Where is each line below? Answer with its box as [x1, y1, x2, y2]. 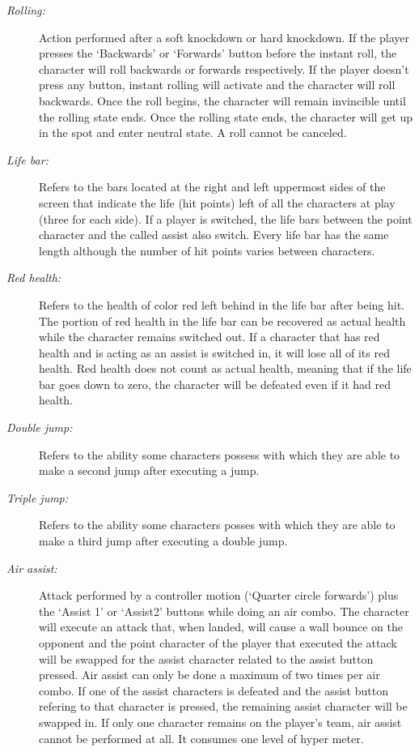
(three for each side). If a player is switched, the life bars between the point [39, 210, 413, 227]
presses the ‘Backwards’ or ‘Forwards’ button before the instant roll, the [39, 45, 397, 62]
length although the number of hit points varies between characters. [39, 241, 375, 258]
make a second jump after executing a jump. [39, 462, 260, 479]
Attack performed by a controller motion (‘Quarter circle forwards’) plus [39, 587, 399, 604]
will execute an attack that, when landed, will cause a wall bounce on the [39, 618, 404, 635]
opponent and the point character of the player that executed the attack [39, 634, 397, 651]
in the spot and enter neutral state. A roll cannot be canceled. [39, 124, 347, 141]
